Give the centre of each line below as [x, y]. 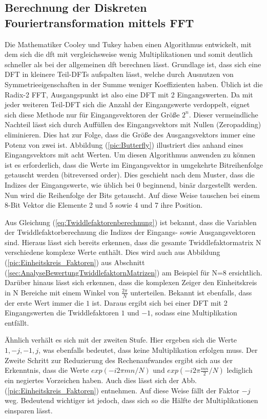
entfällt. [17, 322]
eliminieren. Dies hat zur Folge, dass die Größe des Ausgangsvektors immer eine [130, 134]
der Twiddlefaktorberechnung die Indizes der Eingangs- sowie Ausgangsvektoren [130, 232]
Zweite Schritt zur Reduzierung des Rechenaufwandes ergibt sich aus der [119, 360]
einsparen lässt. [29, 411]
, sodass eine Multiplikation [194, 313]
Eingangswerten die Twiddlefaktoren [62, 313]
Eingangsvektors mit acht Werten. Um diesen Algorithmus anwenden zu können [130, 155]
